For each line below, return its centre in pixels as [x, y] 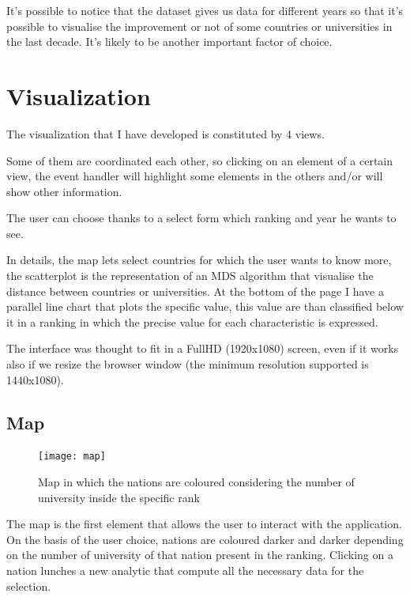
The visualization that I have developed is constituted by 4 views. [166, 133]
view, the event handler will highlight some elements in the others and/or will [195, 176]
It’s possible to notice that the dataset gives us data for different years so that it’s [205, 10]
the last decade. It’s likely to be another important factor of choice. [169, 42]
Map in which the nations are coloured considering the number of [196, 482]
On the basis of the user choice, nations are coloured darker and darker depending [205, 539]
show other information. [64, 191]
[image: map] [72, 457]
